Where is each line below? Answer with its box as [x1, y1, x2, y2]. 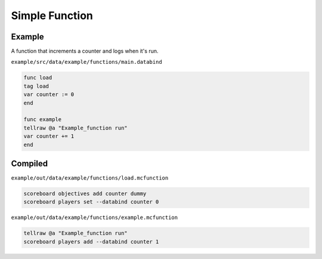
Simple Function [11, 9, 94, 22]
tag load [23, 82, 49, 90]
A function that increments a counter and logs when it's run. [11, 48, 159, 55]
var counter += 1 [23, 133, 75, 140]
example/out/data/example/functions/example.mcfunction [11, 214, 178, 221]
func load [23, 75, 52, 81]
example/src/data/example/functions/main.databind [11, 58, 162, 66]
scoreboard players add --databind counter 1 [23, 238, 159, 245]
